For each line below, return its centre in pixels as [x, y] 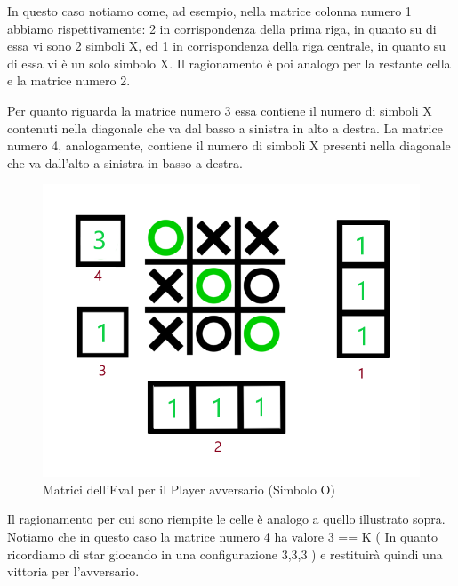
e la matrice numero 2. [69, 80]
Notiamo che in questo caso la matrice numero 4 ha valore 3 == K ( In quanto [222, 536]
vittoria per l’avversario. [73, 571]
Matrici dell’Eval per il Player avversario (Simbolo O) [189, 489]
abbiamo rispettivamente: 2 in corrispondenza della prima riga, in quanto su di [222, 28]
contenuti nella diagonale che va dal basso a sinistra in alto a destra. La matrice [225, 128]
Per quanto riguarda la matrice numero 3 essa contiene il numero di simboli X [220, 110]
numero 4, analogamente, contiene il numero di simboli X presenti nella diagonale [229, 145]
